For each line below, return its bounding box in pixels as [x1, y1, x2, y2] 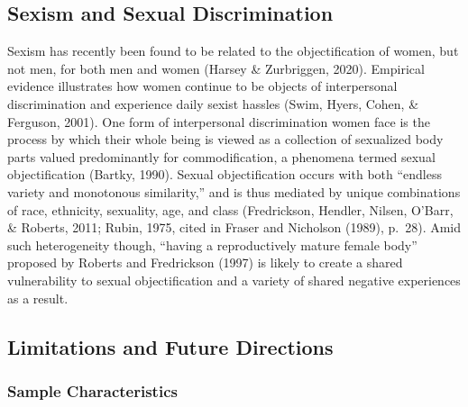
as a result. [7, 288, 69, 307]
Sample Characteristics [7, 379, 178, 402]
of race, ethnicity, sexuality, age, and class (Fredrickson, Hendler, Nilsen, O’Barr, [7, 200, 454, 219]
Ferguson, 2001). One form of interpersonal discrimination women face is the [7, 112, 430, 131]
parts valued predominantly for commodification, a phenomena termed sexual [7, 147, 436, 166]
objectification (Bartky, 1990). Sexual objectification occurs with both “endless [7, 165, 442, 184]
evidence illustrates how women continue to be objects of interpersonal [7, 77, 398, 95]
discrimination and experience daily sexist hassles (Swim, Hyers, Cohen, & [7, 94, 419, 113]
